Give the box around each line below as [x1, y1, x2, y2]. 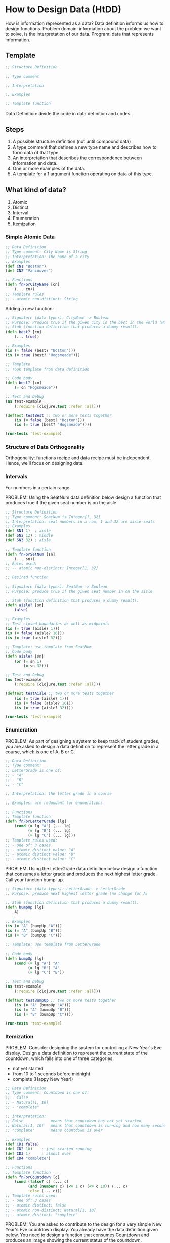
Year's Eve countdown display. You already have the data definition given [5, 1227, 158, 1233]
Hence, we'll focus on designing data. [5, 460, 84, 466]
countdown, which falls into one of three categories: [5, 1055, 114, 1062]
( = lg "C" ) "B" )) [27, 970, 65, 975]
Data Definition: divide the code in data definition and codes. [5, 111, 132, 117]
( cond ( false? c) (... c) [14, 1179, 69, 1184]
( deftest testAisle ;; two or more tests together [5, 691, 114, 696]
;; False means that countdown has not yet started [5, 1118, 142, 1123]
